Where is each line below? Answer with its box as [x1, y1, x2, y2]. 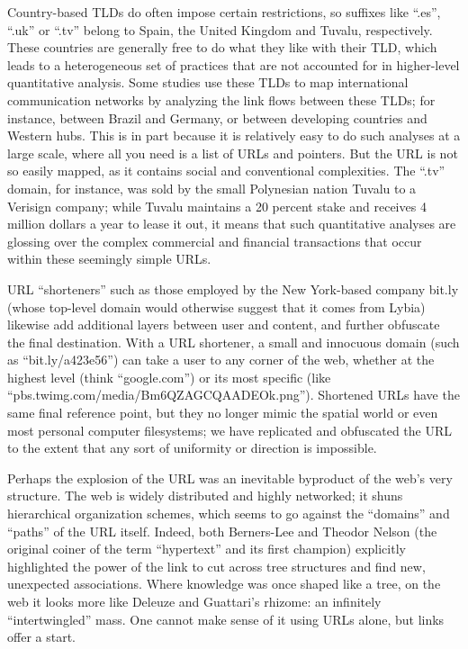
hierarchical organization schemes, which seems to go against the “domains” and [7, 504, 450, 523]
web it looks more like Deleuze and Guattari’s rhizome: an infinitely [7, 592, 382, 610]
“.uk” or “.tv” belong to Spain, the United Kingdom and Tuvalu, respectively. [7, 20, 433, 39]
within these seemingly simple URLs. [7, 249, 211, 268]
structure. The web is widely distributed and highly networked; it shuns [7, 486, 403, 505]
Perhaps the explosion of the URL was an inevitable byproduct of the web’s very [7, 468, 453, 487]
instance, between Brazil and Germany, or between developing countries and [7, 108, 427, 127]
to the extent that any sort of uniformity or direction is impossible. [7, 438, 377, 457]
